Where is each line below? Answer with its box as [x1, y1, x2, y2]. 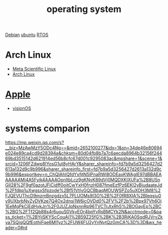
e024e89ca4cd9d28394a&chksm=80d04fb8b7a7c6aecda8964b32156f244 [5, 150, 162, 156]
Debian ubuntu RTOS [5, 32, 48, 38]
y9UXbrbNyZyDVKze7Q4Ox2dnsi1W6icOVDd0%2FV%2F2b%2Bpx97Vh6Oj [5, 198, 162, 204]
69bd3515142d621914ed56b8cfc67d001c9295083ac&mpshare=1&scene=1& [5, 155, 162, 161]
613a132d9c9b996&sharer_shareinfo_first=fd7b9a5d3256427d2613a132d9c [5, 166, 161, 172]
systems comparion [5, 123, 90, 134]
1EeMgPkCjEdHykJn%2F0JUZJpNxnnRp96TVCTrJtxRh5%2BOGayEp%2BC [5, 203, 161, 209]
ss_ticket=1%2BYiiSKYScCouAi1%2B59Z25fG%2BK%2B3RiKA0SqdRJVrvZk [5, 214, 163, 220]
